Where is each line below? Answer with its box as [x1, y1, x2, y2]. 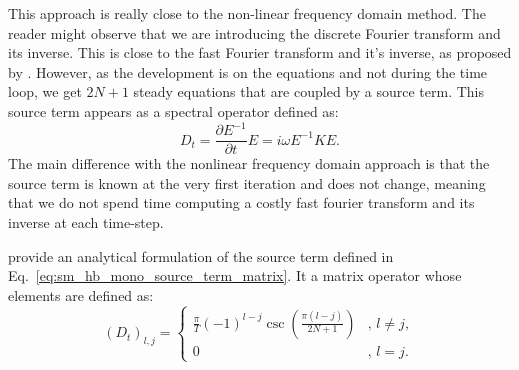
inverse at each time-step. [8, 211, 164, 232]
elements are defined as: [8, 284, 154, 305]
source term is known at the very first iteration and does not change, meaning [8, 172, 486, 193]
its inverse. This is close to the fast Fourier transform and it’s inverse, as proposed [8, 42, 512, 63]
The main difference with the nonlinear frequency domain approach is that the [8, 153, 490, 174]
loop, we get [8, 81, 82, 102]
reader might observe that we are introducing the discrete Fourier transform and [8, 22, 501, 43]
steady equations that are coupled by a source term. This [133, 81, 484, 102]
